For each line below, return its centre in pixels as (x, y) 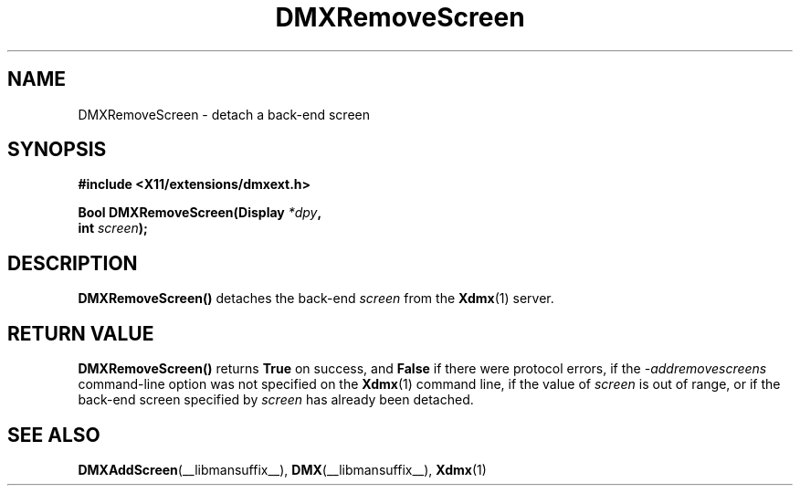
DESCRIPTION (73, 263)
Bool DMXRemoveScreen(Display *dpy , (200, 213)
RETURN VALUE (81, 333)
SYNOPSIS (57, 150)
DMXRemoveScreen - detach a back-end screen (224, 114)
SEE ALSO (54, 435)
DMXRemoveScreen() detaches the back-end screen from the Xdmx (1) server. (316, 299)
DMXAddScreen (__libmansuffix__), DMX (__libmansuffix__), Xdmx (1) (282, 469)
